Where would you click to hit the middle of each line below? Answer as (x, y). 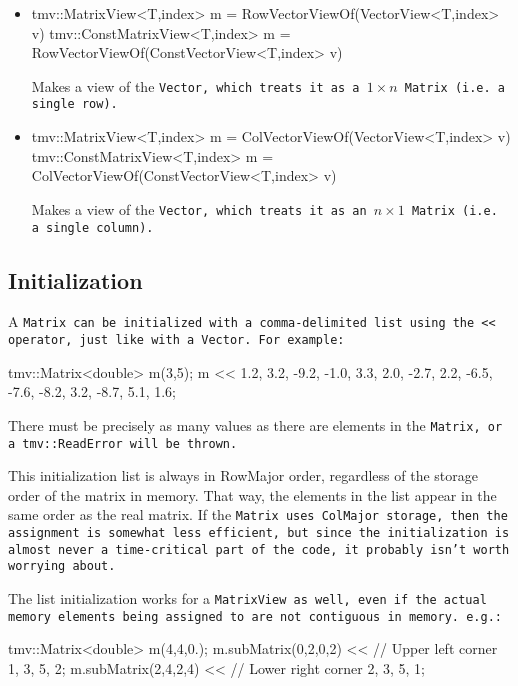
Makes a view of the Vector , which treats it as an (199, 208)
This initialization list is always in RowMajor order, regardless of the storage (243, 475)
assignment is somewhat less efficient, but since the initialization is (259, 533)
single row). (74, 104)
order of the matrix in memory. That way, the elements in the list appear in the (252, 494)
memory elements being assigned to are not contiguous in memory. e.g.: (255, 616)
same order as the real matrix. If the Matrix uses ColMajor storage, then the (258, 514)
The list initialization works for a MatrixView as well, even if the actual (247, 598)
